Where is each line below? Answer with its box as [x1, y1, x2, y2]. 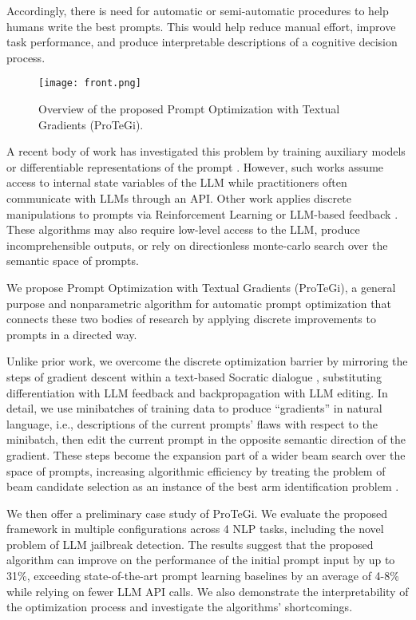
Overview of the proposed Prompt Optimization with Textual [38, 101, 340, 117]
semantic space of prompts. [6, 252, 139, 269]
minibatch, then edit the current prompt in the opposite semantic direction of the [6, 431, 406, 448]
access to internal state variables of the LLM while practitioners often [6, 174, 347, 191]
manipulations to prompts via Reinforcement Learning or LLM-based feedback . [6, 205, 398, 222]
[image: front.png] [38, 77, 141, 89]
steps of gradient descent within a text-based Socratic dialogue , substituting [6, 368, 382, 385]
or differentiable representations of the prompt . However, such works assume [6, 158, 384, 175]
